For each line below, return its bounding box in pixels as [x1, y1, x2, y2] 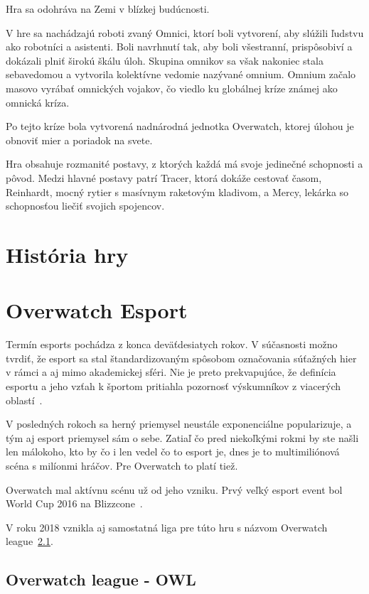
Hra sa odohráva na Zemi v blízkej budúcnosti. [6, 1, 210, 16]
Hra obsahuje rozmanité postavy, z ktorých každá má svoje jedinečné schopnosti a [6, 156, 363, 171]
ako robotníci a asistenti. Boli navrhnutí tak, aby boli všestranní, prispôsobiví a [6, 39, 353, 54]
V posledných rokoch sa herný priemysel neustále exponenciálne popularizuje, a [6, 416, 352, 431]
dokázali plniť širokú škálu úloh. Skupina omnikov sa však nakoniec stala [6, 53, 323, 67]
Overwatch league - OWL [6, 568, 196, 590]
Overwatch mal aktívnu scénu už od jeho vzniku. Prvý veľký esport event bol [6, 482, 343, 497]
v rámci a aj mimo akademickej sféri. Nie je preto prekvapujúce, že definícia [6, 364, 336, 379]
